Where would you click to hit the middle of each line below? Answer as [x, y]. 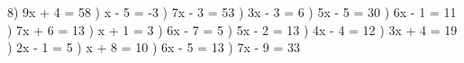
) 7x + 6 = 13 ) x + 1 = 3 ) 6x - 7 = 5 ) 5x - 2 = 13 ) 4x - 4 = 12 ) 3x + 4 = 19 [232, 29]
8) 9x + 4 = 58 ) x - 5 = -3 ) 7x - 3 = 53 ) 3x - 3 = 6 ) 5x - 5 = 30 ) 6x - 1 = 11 [232, 12]
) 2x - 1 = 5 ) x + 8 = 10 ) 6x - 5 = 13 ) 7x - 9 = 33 [154, 47]
